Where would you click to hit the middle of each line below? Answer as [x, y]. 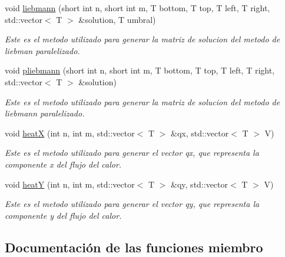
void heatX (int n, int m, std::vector [70, 133]
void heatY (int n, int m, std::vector [70, 184]
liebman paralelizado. [42, 50]
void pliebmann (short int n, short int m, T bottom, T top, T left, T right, [140, 70]
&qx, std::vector [200, 133]
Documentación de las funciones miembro [134, 247]
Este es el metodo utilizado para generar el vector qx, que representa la [132, 153]
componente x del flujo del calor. [63, 164]
